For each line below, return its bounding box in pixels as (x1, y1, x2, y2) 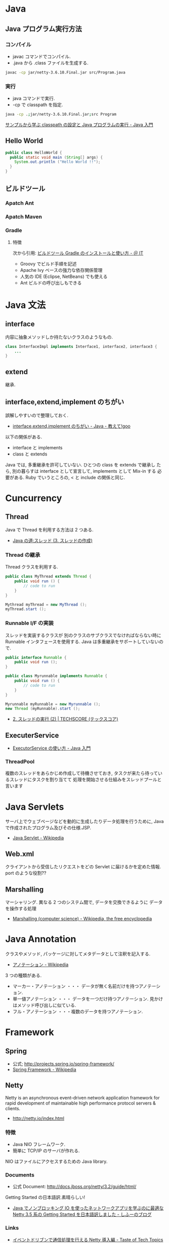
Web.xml (5, 849, 34, 858)
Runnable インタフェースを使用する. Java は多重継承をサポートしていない (5, 638, 159, 645)
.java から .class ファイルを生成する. (12, 59, 89, 66)
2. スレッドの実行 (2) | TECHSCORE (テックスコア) (12, 716, 118, 722)
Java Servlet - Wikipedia (12, 835, 64, 841)
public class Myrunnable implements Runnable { (5, 673, 108, 679)
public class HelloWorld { (5, 150, 62, 155)
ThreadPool (5, 758, 35, 765)
